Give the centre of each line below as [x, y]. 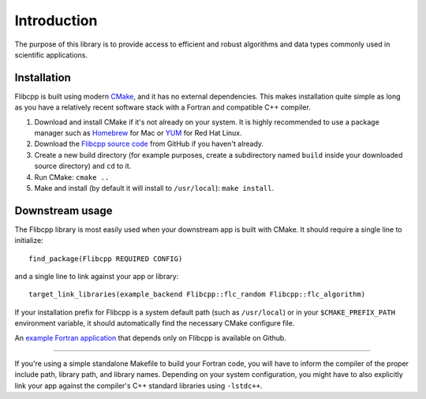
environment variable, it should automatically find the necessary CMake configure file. [155, 323]
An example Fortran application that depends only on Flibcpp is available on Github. [151, 337]
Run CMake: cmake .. [72, 177]
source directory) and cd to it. [83, 166]
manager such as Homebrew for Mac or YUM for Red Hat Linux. [138, 133]
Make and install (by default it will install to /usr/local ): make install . [154, 188]
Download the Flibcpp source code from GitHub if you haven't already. [149, 144]
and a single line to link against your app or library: [97, 277]
